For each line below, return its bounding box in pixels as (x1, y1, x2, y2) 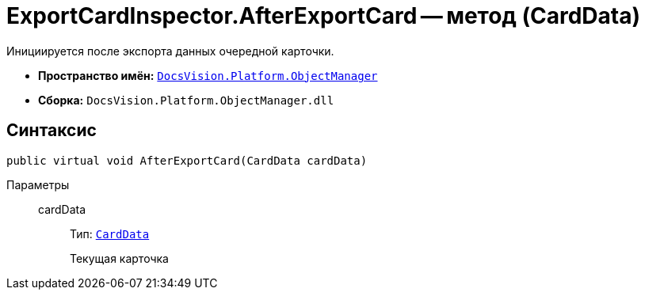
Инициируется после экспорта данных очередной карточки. (6, 44, 334, 58)
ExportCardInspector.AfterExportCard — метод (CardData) (6, 2, 641, 29)
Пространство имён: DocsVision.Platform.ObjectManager (38, 68, 378, 82)
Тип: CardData (70, 226, 150, 241)
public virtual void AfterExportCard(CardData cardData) (6, 154, 368, 167)
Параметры (6, 177, 70, 192)
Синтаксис (6, 120, 97, 141)
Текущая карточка (70, 251, 169, 265)
